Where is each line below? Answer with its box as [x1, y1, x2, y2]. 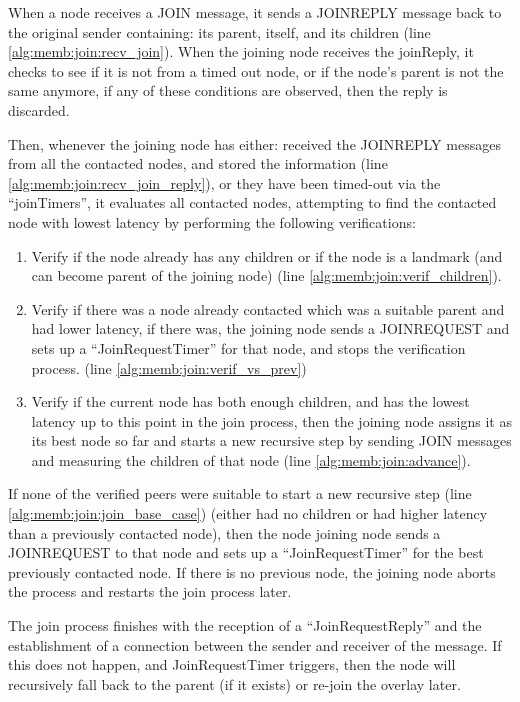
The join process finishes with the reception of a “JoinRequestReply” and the [8, 615, 482, 636]
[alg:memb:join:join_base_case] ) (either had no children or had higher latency [8, 503, 488, 524]
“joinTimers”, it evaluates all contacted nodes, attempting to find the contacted [8, 192, 497, 213]
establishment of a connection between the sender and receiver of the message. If [8, 634, 502, 655]
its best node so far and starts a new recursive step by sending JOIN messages [31, 430, 512, 451]
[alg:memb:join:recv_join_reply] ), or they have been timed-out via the [8, 172, 441, 193]
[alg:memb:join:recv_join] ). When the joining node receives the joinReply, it [8, 41, 474, 62]
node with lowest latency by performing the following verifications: [8, 211, 416, 232]
